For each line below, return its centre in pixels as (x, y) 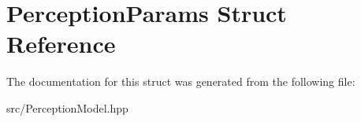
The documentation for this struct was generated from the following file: (181, 81)
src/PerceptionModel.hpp (67, 107)
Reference (61, 44)
